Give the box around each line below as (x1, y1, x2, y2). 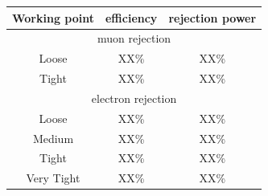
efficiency (105, 9, 158, 26)
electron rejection (91, 89, 177, 106)
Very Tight (26, 169, 80, 186)
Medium (32, 129, 74, 146)
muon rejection (97, 30, 171, 47)
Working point (12, 9, 94, 26)
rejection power (168, 9, 257, 26)
